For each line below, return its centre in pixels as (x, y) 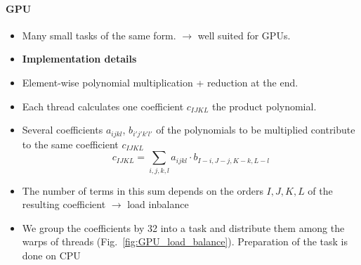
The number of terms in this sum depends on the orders (143, 190)
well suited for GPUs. (244, 35)
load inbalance (158, 204)
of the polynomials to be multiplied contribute (256, 130)
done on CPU (51, 255)
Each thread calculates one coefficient (103, 106)
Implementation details (79, 59)
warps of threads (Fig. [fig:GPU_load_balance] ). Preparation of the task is (185, 241)
